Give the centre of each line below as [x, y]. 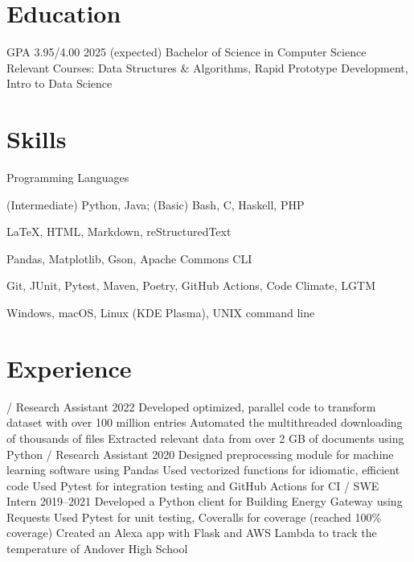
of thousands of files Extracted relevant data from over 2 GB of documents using [205, 438]
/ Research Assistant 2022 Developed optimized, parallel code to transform [191, 406]
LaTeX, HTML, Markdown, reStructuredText [119, 231]
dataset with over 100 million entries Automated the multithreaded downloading [205, 422]
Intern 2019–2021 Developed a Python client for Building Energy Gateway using [205, 501]
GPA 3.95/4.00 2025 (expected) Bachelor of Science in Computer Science [187, 52]
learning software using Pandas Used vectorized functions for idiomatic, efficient [203, 470]
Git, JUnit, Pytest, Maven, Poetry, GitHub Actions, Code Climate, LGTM [191, 285]
